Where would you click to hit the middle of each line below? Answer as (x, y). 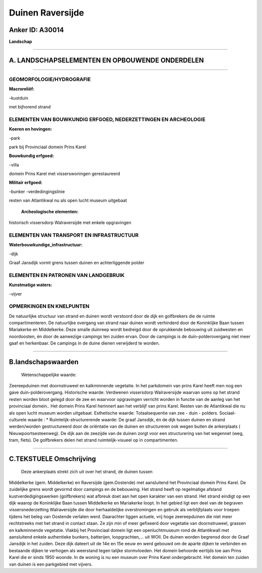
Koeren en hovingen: (31, 129)
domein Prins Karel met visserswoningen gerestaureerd (65, 174)
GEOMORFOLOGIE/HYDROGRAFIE (50, 79)
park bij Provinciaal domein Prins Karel (48, 147)
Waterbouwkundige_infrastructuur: (46, 245)
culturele (18, 419)
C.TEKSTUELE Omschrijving (53, 459)
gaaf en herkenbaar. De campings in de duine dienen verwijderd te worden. (84, 343)
